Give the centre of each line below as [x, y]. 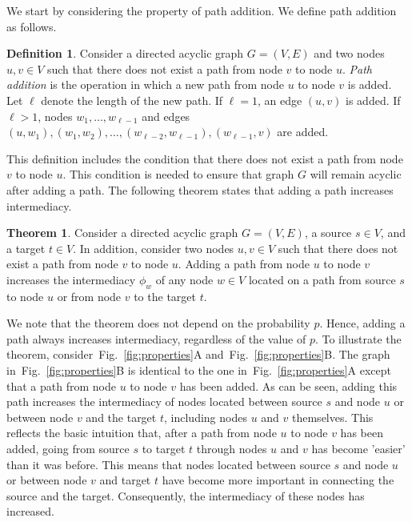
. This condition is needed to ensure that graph [178, 174]
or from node [89, 296]
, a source [328, 233]
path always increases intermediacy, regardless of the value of [156, 338]
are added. [303, 132]
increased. [31, 511]
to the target [165, 296]
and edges [166, 116]
